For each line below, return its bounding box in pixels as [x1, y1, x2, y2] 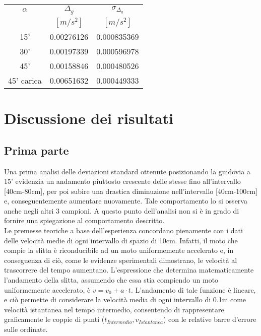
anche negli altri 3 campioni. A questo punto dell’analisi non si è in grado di [4, 205, 239, 216]
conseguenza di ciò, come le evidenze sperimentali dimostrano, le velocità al [4, 254, 237, 265]
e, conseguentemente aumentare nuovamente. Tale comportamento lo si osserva [4, 195, 247, 206]
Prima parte [4, 142, 69, 158]
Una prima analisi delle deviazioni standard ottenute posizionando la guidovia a [4, 166, 250, 176]
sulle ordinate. [4, 324, 48, 334]
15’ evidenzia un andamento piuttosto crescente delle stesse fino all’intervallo [4, 176, 241, 186]
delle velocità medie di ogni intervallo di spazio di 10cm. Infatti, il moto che [4, 235, 238, 245]
